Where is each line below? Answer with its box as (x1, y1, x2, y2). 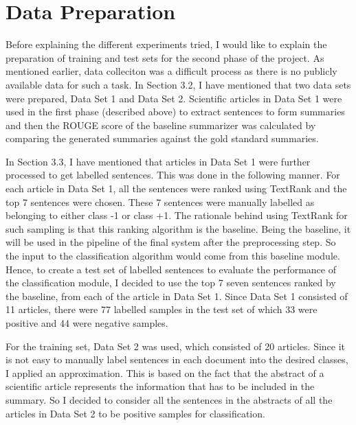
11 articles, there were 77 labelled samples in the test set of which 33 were (5, 302, 318, 317)
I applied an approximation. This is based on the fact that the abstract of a (5, 365, 324, 380)
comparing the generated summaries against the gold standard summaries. (5, 131, 319, 146)
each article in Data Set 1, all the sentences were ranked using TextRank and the (5, 181, 347, 196)
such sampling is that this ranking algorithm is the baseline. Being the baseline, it (5, 221, 351, 236)
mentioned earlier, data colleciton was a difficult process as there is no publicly (5, 64, 337, 78)
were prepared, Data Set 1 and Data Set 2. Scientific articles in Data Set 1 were (5, 91, 342, 105)
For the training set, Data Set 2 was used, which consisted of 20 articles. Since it (5, 338, 346, 353)
